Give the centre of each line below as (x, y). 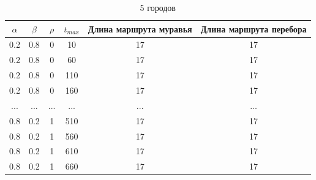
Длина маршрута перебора (254, 28)
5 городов (158, 7)
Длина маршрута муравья (140, 28)
